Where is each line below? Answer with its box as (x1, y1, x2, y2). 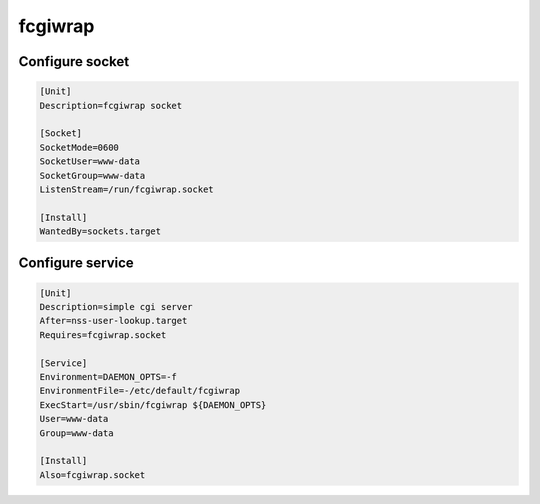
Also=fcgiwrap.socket (39, 469, 146, 480)
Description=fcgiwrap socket (39, 100, 183, 111)
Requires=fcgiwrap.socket (39, 329, 167, 340)
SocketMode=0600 (39, 141, 120, 153)
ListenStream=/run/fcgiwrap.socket (39, 183, 214, 195)
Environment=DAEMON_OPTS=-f (39, 371, 177, 382)
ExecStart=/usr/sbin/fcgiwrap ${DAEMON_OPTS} (39, 399, 267, 410)
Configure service (18, 255, 134, 272)
